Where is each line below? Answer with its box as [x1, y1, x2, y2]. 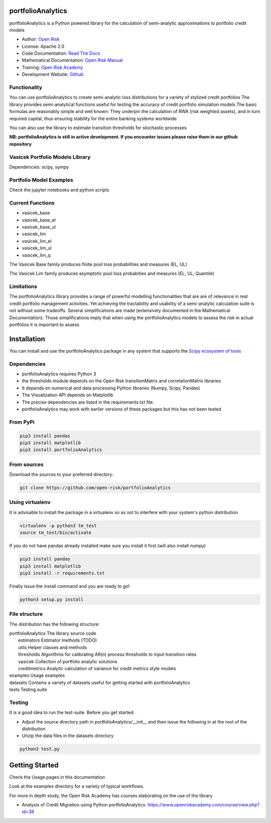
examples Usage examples [9, 672, 65, 678]
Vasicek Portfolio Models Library [9, 153, 91, 160]
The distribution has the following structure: [9, 621, 100, 627]
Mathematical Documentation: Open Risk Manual [22, 57, 123, 63]
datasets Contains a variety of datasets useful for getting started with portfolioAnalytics [9, 679, 190, 685]
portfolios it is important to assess [9, 322, 80, 328]
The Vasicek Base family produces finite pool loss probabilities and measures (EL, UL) [9, 261, 188, 267]
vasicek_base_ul [22, 224, 56, 230]
